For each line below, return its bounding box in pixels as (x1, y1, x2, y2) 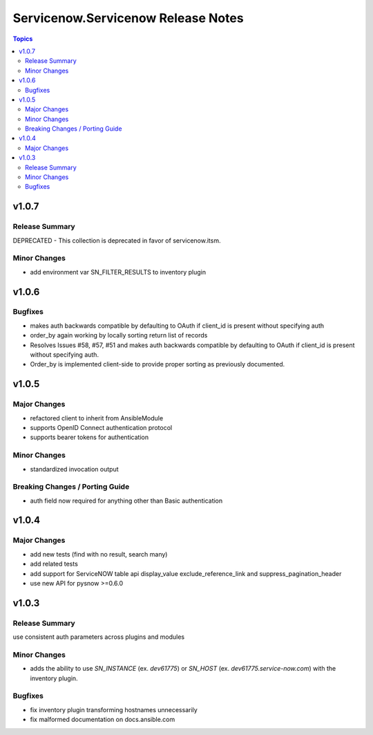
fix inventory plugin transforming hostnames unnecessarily (30, 705, 198, 714)
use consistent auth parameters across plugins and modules (12, 633, 185, 641)
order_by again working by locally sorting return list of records (30, 331, 208, 339)
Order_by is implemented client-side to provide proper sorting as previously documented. (30, 360, 285, 369)
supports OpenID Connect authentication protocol (30, 423, 173, 431)
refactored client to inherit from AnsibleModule (30, 413, 164, 422)
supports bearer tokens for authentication (30, 433, 149, 442)
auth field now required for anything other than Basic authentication (30, 496, 223, 505)
